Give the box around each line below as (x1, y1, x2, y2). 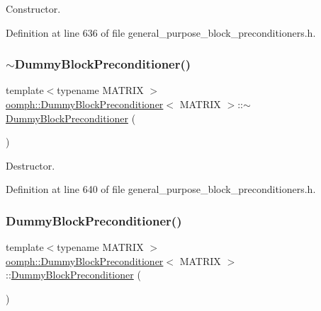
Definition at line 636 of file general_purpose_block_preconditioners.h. (6, 25, 316, 40)
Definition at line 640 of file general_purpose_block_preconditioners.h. (6, 182, 316, 196)
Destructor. (6, 158, 55, 172)
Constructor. (6, 1, 61, 16)
